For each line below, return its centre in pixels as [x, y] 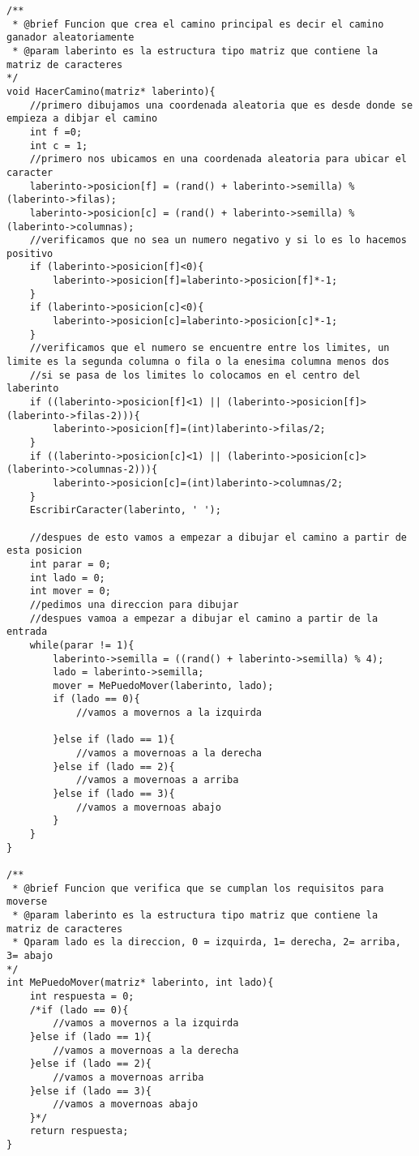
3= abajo [30, 955]
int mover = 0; [70, 591]
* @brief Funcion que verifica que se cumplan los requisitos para [198, 888]
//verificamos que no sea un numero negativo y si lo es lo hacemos [218, 240]
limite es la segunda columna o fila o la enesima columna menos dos [198, 362]
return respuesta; [79, 1131]
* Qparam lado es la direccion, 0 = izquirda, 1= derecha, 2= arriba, [207, 942]
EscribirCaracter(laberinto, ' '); [125, 510]
